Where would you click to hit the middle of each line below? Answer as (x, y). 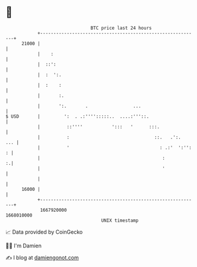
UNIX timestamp (120, 220)
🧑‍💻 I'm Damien (24, 246)
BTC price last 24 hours (121, 28)
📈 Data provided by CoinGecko (44, 232)
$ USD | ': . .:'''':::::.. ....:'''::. (77, 116)
